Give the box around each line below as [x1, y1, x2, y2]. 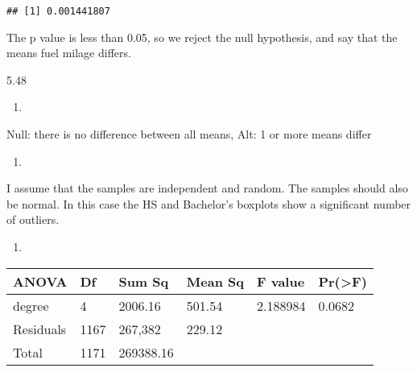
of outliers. [6, 211, 60, 228]
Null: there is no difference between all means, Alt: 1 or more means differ [6, 126, 372, 143]
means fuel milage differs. [6, 44, 131, 61]
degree [13, 296, 49, 315]
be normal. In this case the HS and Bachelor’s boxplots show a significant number [6, 195, 411, 212]
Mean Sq [186, 271, 244, 291]
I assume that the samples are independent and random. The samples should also [6, 180, 408, 196]
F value [257, 271, 305, 291]
